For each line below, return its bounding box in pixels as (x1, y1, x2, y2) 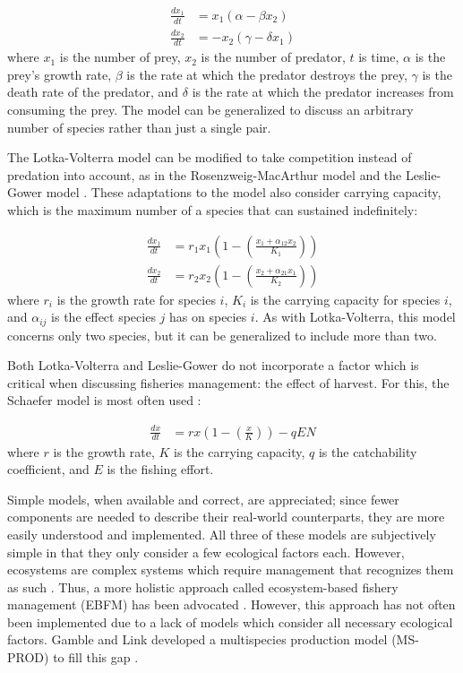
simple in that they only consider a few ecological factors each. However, (7, 542, 405, 561)
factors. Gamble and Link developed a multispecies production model (7, 630, 388, 649)
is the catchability (318, 442, 417, 461)
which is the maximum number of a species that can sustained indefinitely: (7, 200, 418, 219)
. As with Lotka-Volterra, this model (254, 307, 456, 326)
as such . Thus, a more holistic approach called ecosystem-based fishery (7, 577, 399, 596)
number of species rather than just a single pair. (7, 117, 271, 136)
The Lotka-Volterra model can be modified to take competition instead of (7, 148, 412, 167)
